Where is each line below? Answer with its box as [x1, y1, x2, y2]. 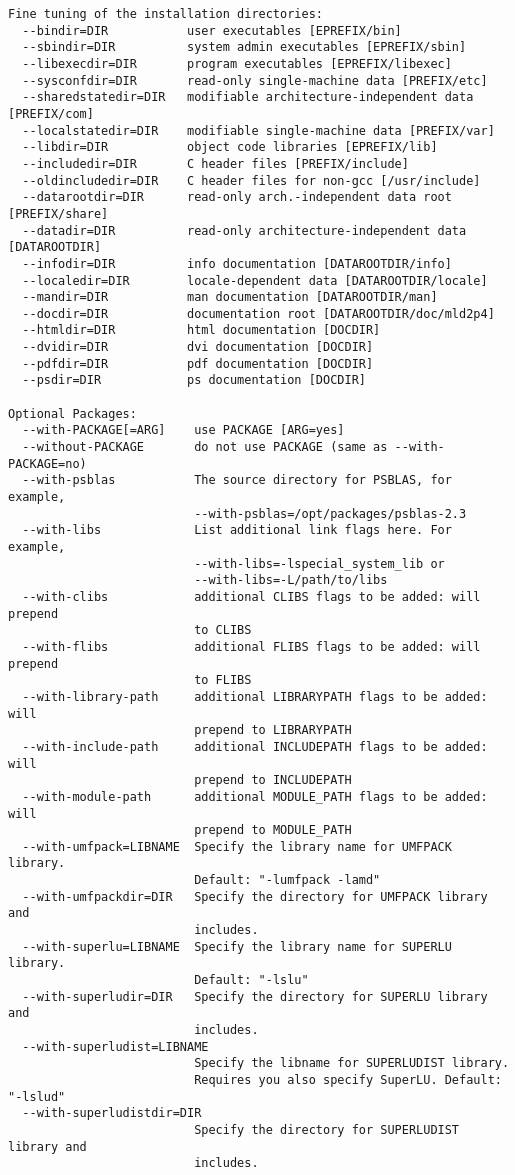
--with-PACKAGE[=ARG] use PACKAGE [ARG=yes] [22, 423, 345, 438]
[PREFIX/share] [8, 206, 109, 221]
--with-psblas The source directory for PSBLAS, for [22, 473, 452, 488]
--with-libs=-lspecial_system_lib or [194, 556, 445, 571]
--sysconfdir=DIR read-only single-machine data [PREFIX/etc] [22, 73, 488, 88]
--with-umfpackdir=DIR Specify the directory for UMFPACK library [22, 889, 488, 904]
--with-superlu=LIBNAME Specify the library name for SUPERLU [22, 939, 452, 954]
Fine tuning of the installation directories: [8, 7, 323, 21]
